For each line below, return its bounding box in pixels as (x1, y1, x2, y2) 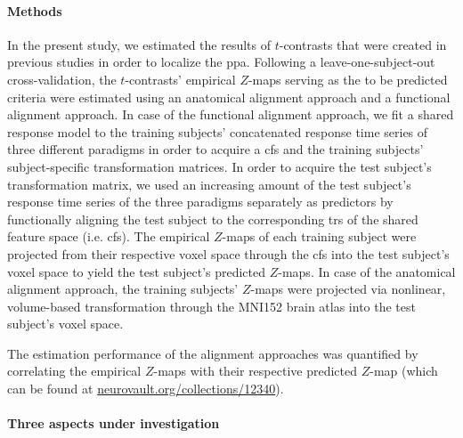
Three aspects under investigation (7, 414, 220, 433)
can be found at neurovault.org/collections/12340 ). (7, 379, 284, 398)
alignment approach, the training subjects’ (7, 280, 239, 298)
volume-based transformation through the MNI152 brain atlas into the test (7, 296, 416, 315)
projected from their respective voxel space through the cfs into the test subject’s (7, 244, 450, 263)
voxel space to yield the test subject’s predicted (7, 262, 266, 280)
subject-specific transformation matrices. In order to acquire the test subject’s (7, 157, 432, 175)
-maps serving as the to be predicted (248, 69, 448, 88)
